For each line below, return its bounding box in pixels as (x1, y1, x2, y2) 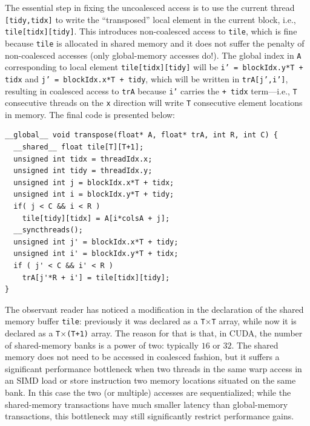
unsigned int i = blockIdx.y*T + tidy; (13, 190, 174, 199)
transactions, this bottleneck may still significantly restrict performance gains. (5, 410, 294, 422)
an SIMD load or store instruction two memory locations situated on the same (5, 374, 296, 387)
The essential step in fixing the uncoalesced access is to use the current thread (5, 1, 295, 13)
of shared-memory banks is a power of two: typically (5, 338, 199, 351)
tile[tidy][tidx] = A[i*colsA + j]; (22, 214, 170, 223)
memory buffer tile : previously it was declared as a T (5, 315, 205, 327)
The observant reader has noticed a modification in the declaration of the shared (5, 303, 304, 315)
